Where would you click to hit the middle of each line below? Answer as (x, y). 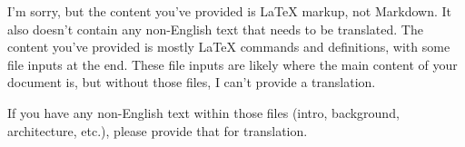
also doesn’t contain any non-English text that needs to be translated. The (215, 29)
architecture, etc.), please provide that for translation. (158, 130)
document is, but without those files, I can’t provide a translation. (192, 82)
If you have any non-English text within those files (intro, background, (203, 112)
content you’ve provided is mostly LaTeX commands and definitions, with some (229, 47)
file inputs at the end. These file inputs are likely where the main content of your (232, 64)
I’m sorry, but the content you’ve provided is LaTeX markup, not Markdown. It (230, 11)
